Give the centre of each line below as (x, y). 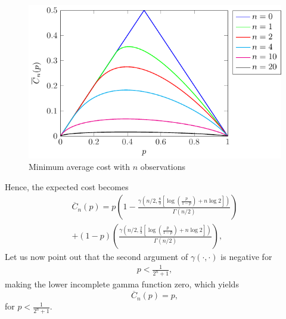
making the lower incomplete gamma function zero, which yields (122, 284)
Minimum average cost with (80, 167)
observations (163, 167)
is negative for (246, 257)
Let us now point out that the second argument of (97, 257)
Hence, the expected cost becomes (67, 186)
